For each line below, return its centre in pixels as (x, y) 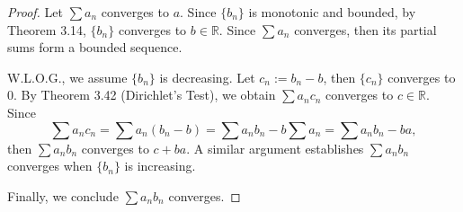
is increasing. (160, 166)
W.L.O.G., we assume (67, 77)
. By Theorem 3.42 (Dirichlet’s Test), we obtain (145, 95)
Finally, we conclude (63, 195)
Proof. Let (35, 12)
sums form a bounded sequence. (95, 47)
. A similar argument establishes (275, 148)
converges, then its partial (365, 29)
